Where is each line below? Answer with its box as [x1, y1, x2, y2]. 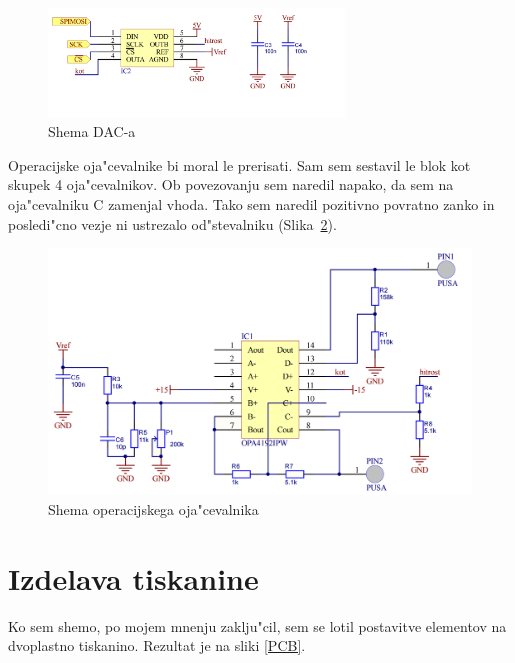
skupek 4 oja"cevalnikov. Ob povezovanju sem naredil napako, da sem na [8, 174, 454, 195]
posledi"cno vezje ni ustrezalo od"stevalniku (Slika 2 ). [8, 213, 337, 234]
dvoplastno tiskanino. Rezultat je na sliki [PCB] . [8, 635, 306, 656]
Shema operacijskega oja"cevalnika [48, 498, 259, 519]
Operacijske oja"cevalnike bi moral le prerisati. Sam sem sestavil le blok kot [8, 154, 471, 175]
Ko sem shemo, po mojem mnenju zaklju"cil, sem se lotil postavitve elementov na [8, 615, 507, 636]
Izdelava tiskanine [8, 557, 259, 598]
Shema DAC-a [48, 121, 136, 142]
